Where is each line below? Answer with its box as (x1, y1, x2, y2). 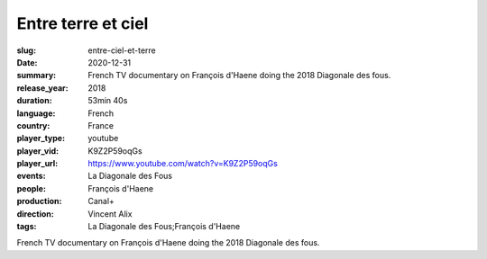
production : (16, 196, 62, 207)
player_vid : (16, 145, 59, 156)
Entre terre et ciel (16, 13, 149, 33)
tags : (16, 221, 37, 232)
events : (16, 171, 46, 182)
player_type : (16, 133, 66, 144)
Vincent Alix (87, 208, 133, 219)
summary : (16, 70, 57, 81)
